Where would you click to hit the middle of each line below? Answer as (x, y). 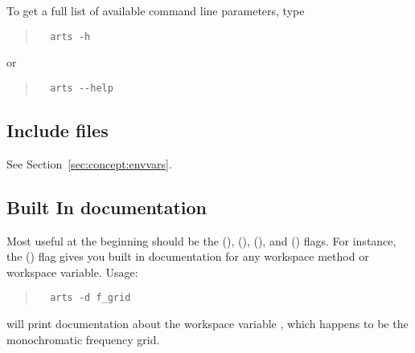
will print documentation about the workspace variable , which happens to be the (207, 323)
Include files (58, 130)
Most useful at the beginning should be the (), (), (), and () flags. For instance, (201, 240)
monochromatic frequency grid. (83, 339)
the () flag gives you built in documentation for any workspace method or (188, 256)
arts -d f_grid (90, 298)
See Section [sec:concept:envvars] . (89, 163)
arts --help (82, 88)
